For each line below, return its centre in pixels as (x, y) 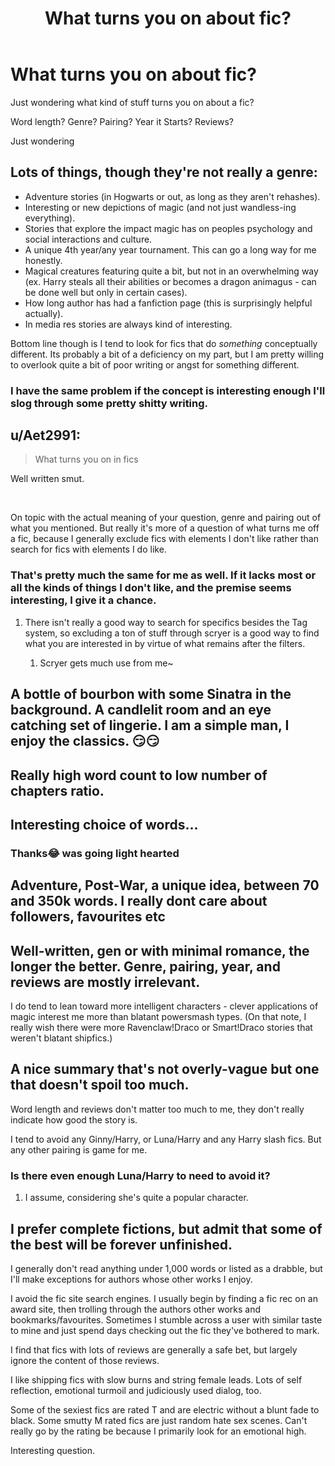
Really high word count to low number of (139, 775)
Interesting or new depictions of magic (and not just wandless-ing (160, 207)
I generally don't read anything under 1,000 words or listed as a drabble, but (166, 1268)
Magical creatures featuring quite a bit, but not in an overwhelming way (171, 271)
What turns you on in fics (86, 459)
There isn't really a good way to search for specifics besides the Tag (166, 622)
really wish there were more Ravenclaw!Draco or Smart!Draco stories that (161, 1028)
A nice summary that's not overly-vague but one (165, 1069)
